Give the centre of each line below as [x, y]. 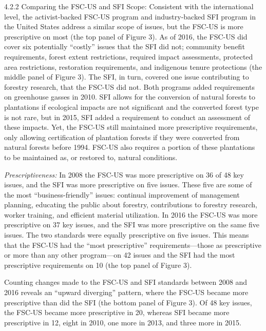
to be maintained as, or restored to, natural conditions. [91, 157]
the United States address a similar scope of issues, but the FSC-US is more [124, 26]
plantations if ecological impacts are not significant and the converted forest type [131, 106]
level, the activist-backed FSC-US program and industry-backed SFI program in [130, 16]
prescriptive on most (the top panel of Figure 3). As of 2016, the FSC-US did [126, 36]
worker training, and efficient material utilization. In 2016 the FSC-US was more [131, 214]
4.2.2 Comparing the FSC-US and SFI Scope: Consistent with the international [129, 6]
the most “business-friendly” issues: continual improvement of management [122, 194]
